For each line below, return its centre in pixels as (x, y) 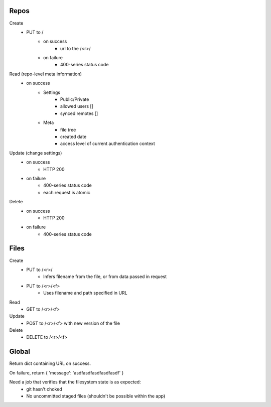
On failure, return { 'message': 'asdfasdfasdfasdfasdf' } (66, 373)
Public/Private (75, 99)
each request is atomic (67, 192)
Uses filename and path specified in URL (85, 293)
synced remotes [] (79, 113)
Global (20, 352)
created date (74, 137)
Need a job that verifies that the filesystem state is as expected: (75, 382)
